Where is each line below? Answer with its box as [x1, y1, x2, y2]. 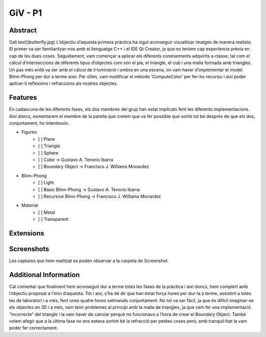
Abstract [9, 26, 37, 34]
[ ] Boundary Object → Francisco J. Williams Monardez [38, 164, 149, 169]
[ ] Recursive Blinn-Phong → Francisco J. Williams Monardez [38, 194, 161, 199]
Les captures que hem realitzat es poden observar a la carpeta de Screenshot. [9, 258, 169, 264]
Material [21, 202, 38, 208]
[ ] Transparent [38, 216, 68, 222]
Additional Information [9, 270, 80, 279]
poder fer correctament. [9, 325, 58, 331]
